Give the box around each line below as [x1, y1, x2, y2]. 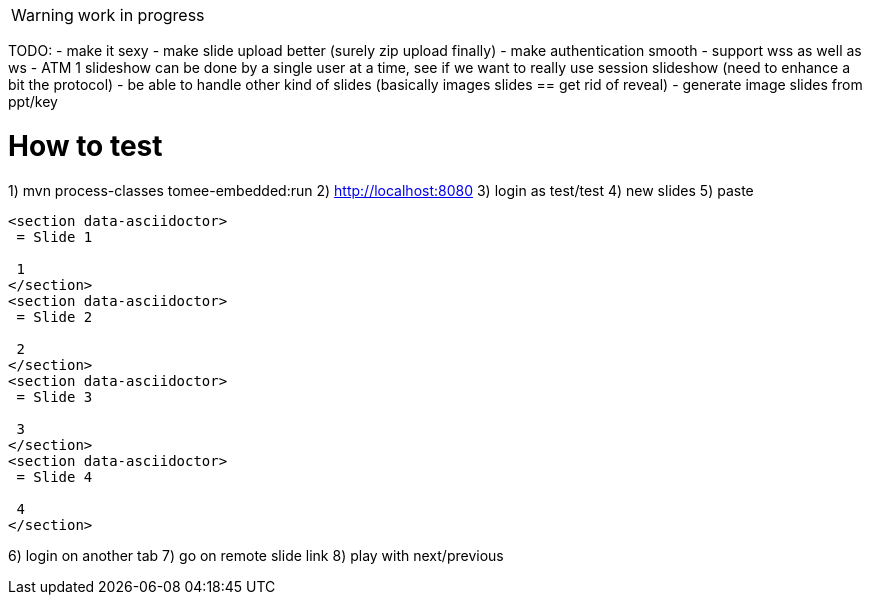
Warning [11, 5, 74, 25]
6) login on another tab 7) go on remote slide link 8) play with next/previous [8, 546, 504, 564]
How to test [8, 128, 163, 163]
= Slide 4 [16, 468, 93, 485]
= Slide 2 [16, 308, 93, 325]
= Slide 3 [16, 388, 93, 405]
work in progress [77, 5, 205, 25]
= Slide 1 [16, 228, 93, 245]
